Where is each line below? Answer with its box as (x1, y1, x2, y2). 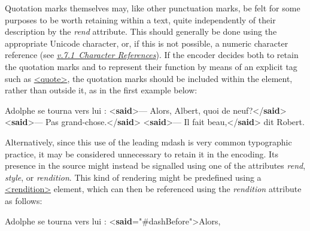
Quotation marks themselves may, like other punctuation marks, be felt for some (5, 2, 300, 14)
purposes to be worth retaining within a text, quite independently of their (5, 13, 276, 26)
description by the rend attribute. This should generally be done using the (5, 25, 277, 38)
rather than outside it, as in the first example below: (5, 84, 197, 96)
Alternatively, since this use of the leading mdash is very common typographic (5, 135, 292, 148)
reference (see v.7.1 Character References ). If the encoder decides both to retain (5, 48, 299, 61)
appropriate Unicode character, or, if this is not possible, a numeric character (5, 37, 288, 49)
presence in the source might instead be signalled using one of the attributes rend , (5, 159, 306, 172)
